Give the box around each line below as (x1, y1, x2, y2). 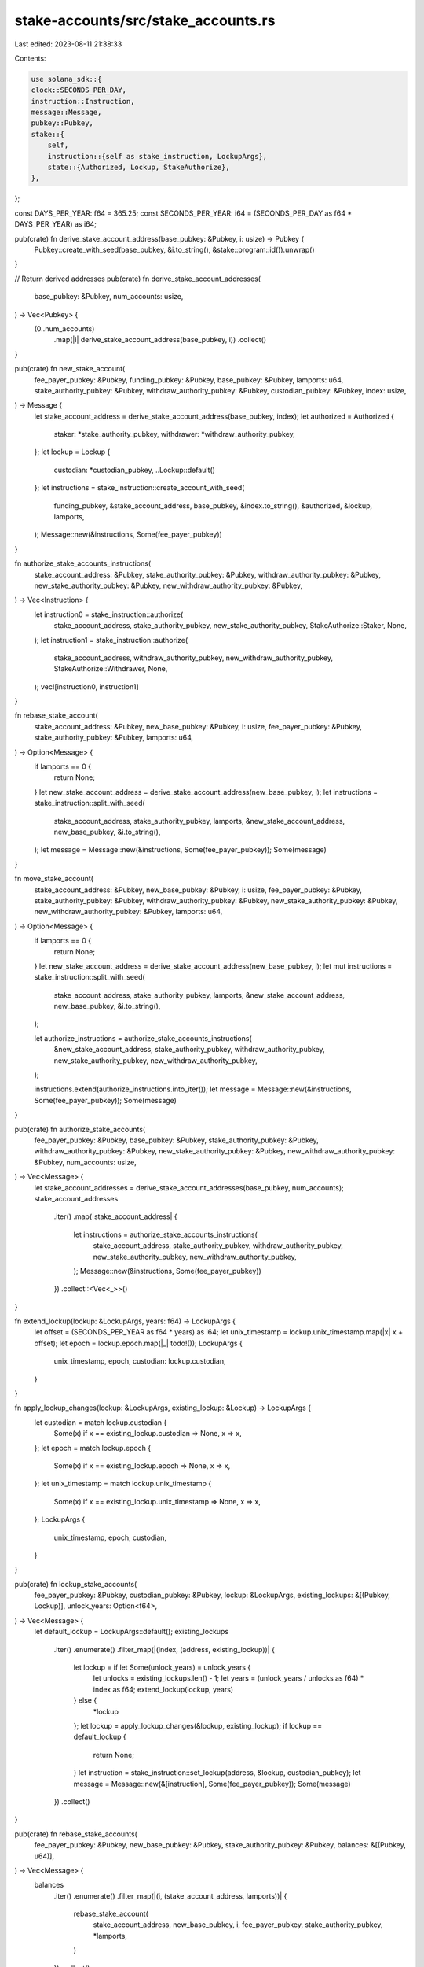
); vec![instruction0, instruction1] (34, 681, 139, 692)
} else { (73, 1696, 97, 1705)
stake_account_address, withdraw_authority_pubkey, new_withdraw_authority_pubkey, (53, 653, 334, 662)
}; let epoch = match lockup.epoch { (34, 1443, 152, 1452)
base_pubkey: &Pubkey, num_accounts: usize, (34, 292, 184, 301)
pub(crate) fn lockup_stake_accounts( (14, 1579, 137, 1589)
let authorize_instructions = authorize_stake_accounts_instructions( (34, 1033, 253, 1043)
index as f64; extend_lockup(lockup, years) (93, 1685, 234, 1694)
